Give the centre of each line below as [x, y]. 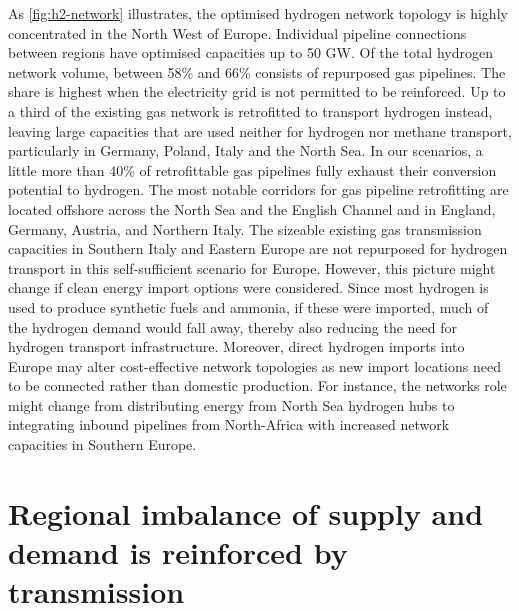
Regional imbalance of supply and [246, 512]
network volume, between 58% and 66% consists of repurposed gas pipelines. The [257, 71]
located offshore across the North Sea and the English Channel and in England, [252, 208]
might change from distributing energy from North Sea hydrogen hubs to [231, 404]
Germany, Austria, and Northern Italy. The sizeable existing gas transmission [245, 228]
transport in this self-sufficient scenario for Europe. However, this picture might [252, 267]
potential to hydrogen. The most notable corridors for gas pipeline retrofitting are [258, 189]
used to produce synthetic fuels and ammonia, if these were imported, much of [248, 306]
